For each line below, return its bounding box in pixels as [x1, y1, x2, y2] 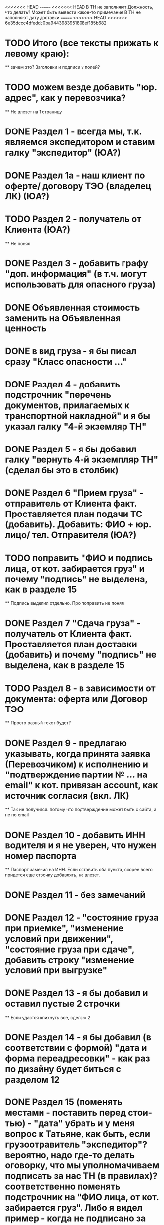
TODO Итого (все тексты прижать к [5, 37, 159, 49]
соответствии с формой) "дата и [5, 1042, 147, 1053]
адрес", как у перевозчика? [5, 92, 126, 104]
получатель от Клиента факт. [5, 628, 132, 640]
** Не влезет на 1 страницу [5, 109, 62, 115]
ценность [5, 322, 47, 334]
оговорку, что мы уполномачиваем [5, 1160, 160, 1171]
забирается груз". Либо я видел [5, 1202, 143, 1213]
